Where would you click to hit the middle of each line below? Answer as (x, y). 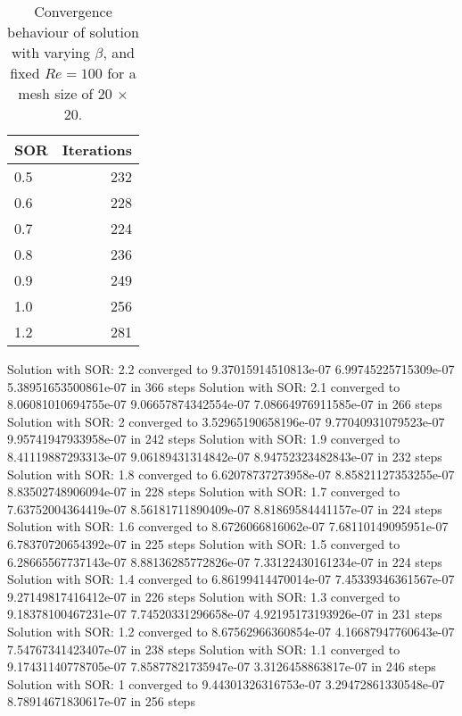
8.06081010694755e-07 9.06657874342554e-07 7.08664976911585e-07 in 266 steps (225, 404)
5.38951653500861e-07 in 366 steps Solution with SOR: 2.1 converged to (204, 386)
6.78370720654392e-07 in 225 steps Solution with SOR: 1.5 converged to (204, 543)
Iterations (97, 150)
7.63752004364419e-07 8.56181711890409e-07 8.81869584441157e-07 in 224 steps (225, 508)
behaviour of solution (73, 32)
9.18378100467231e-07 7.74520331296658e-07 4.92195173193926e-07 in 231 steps (225, 614)
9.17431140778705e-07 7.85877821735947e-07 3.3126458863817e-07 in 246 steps (222, 666)
